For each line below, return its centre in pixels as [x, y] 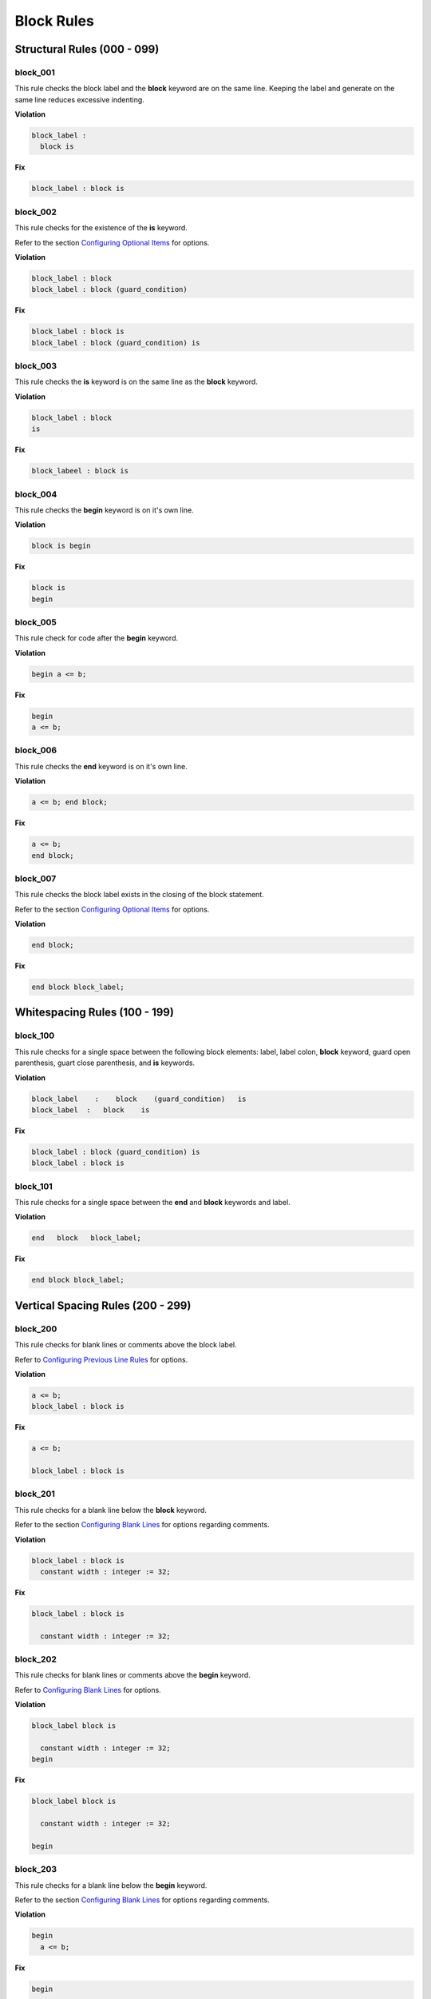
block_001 [35, 72]
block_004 [36, 494]
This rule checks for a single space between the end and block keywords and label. [152, 1203]
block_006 [36, 750]
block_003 [36, 366]
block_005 [36, 622]
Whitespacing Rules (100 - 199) [95, 1013]
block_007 [36, 878]
